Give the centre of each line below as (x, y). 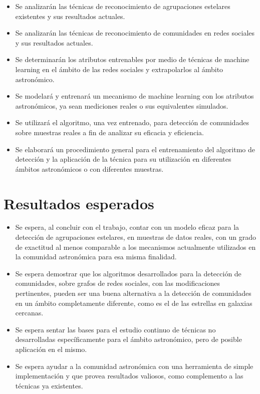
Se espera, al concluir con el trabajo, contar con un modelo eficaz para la (127, 227)
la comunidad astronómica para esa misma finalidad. (96, 257)
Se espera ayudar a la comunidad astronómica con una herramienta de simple (134, 366)
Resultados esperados (79, 203)
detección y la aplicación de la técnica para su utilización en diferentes (123, 159)
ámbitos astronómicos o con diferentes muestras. (89, 168)
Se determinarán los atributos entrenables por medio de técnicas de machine (132, 59)
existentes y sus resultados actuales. (70, 16)
